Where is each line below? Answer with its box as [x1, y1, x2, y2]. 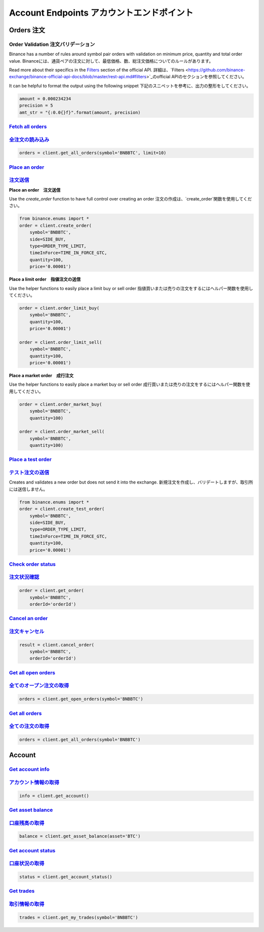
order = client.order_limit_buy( [19, 305, 100, 311]
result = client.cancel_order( [19, 642, 95, 647]
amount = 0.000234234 [19, 96, 71, 101]
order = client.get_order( [19, 588, 84, 594]
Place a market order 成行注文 [9, 373, 74, 378]
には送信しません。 [9, 486, 48, 492]
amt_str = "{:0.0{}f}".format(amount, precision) [19, 110, 141, 115]
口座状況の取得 [9, 860, 44, 867]
